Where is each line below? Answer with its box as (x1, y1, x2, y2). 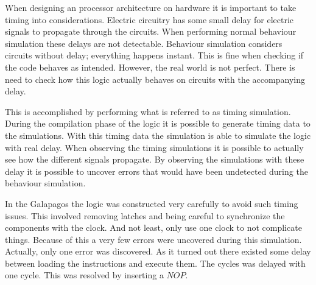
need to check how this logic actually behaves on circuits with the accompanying (5, 72, 305, 85)
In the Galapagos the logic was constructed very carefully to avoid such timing (5, 197, 298, 209)
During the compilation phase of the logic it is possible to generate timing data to (5, 117, 311, 130)
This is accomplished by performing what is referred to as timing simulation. (5, 105, 291, 118)
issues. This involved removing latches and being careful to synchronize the (5, 209, 285, 222)
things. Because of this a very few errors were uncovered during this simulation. (5, 233, 302, 245)
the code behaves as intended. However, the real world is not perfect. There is (5, 60, 295, 73)
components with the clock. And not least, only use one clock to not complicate (5, 221, 302, 234)
